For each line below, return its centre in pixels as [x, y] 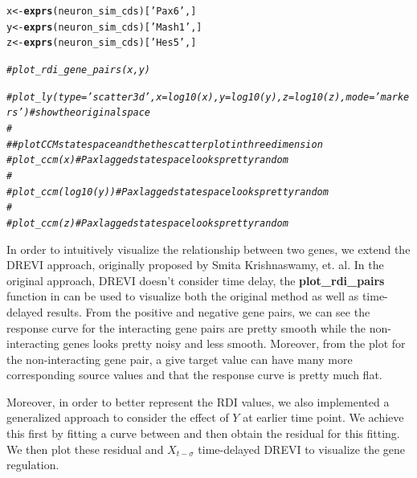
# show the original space [90, 113]
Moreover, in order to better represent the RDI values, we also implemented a [198, 401]
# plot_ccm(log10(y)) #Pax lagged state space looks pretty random [168, 192]
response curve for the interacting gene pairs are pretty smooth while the [186, 327]
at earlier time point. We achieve [323, 417]
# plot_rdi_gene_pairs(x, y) [78, 69]
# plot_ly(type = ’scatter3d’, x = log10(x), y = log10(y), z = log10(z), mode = [191, 97]
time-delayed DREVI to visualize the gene [302, 449]
